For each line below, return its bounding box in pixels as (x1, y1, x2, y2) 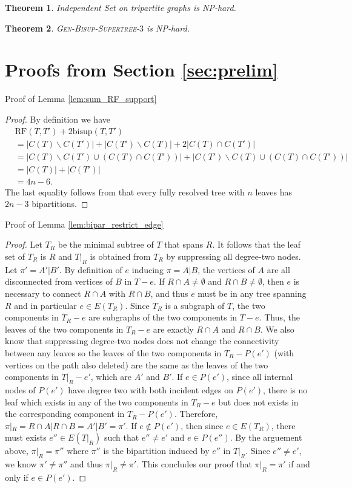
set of (5, 250, 25, 263)
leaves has (255, 185, 293, 198)
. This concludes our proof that (136, 458, 252, 470)
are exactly (153, 322, 194, 335)
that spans (164, 238, 204, 251)
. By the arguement (230, 431, 302, 444)
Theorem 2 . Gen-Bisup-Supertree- (5, 21, 140, 34)
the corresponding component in (5, 407, 125, 420)
